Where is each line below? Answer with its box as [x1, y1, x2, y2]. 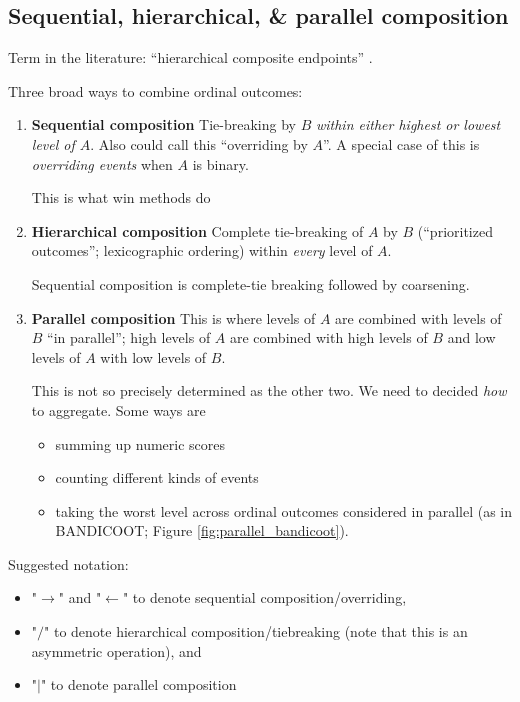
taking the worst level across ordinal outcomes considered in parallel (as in [55, 500, 513, 521]
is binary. [192, 153, 249, 174]
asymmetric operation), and [31, 640, 202, 661]
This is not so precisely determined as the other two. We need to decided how [31, 380, 507, 401]
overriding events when [31, 153, 173, 174]
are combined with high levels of [230, 327, 428, 348]
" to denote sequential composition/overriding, [122, 587, 407, 608]
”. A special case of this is [323, 133, 480, 154]
